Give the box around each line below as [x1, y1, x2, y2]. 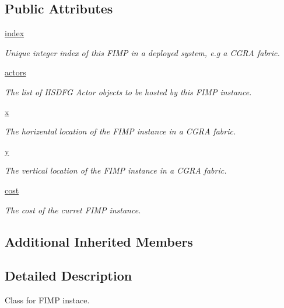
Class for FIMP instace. [5, 294, 90, 306]
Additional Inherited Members [5, 232, 193, 250]
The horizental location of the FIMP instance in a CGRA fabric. [5, 125, 236, 137]
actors [5, 66, 26, 78]
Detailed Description [5, 267, 132, 285]
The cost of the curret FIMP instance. [5, 203, 141, 216]
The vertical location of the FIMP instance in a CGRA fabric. [5, 164, 227, 177]
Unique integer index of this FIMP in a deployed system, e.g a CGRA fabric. [5, 46, 280, 58]
